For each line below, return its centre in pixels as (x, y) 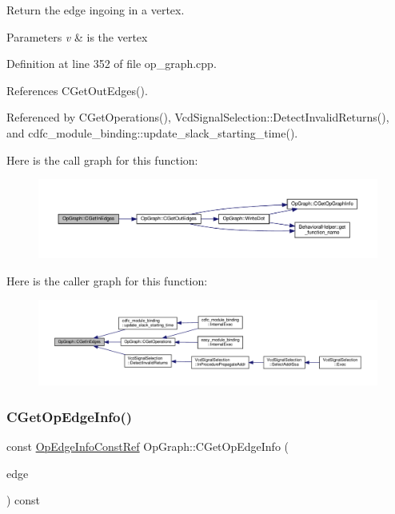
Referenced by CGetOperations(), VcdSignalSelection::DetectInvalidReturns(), (198, 117)
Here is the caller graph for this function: (107, 280)
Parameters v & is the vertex (77, 36)
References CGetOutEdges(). (77, 90)
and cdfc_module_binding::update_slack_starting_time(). (152, 132)
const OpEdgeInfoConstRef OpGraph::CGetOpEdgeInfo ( (148, 446)
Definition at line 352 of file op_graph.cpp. (112, 64)
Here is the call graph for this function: (102, 159)
